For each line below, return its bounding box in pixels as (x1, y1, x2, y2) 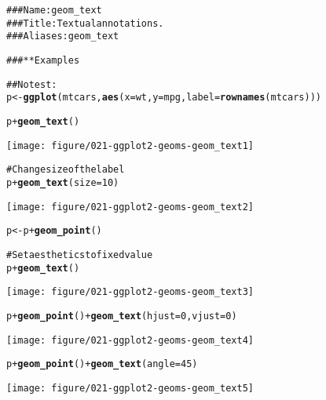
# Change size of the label (6, 164, 125, 176)
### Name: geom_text (6, 5, 102, 16)
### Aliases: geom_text (6, 31, 119, 42)
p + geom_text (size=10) (6, 176, 119, 188)
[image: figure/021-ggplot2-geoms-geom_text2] (6, 201, 254, 213)
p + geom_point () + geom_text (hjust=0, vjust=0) (6, 310, 237, 322)
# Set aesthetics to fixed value (6, 249, 153, 260)
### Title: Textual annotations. (6, 17, 164, 29)
